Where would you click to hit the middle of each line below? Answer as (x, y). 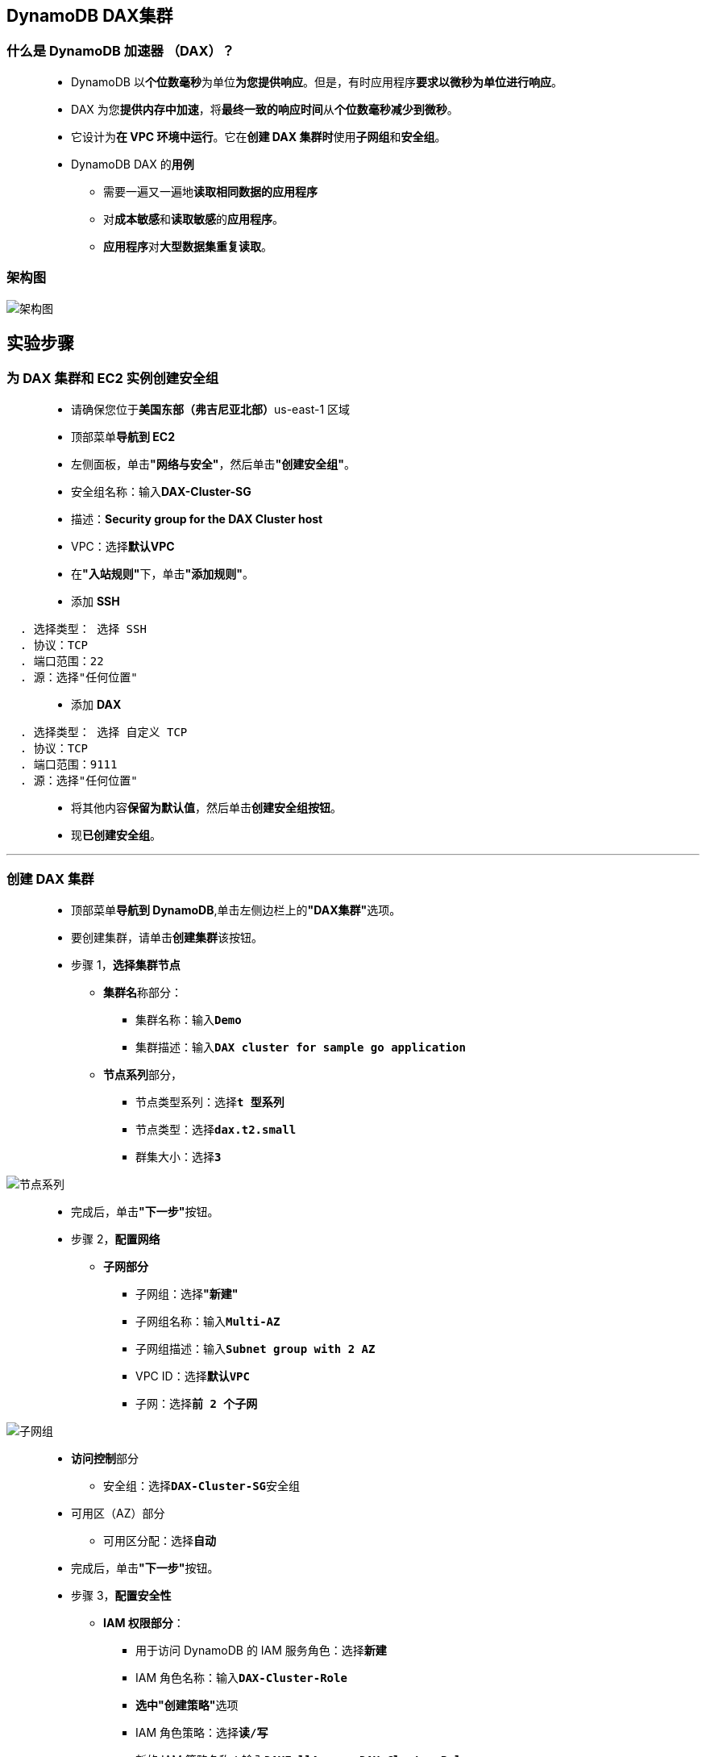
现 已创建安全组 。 (116, 835)
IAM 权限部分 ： (144, 1622)
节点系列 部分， (143, 1074)
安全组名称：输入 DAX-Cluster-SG (161, 491)
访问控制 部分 (105, 1458)
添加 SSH (96, 601)
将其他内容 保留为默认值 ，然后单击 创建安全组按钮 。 (206, 807)
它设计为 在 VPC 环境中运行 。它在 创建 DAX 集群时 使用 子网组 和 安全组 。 (259, 136)
